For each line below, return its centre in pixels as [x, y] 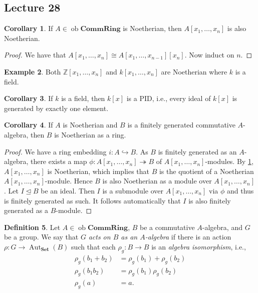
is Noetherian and [90, 125]
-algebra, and [222, 227]
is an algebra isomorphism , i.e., [199, 246]
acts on [99, 237]
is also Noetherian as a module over [157, 181]
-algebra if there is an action [188, 237]
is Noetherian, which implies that [98, 171]
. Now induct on [209, 55]
